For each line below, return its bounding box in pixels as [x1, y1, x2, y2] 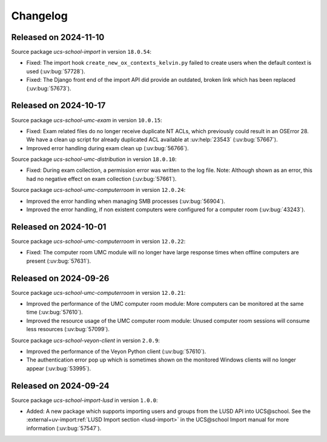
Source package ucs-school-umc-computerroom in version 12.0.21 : [11, 289, 186, 296]
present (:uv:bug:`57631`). [26, 257, 91, 265]
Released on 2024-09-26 [11, 273, 110, 283]
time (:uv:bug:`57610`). [26, 309, 83, 316]
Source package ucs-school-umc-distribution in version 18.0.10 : [11, 156, 177, 163]
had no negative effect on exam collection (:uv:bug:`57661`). [26, 175, 177, 182]
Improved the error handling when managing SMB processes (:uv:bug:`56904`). [26, 197, 225, 205]
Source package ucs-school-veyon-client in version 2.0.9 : [11, 337, 160, 344]
